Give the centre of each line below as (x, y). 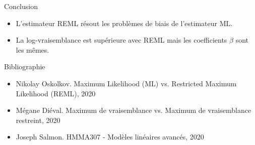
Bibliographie (25, 66)
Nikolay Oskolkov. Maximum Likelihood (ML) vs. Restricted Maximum (126, 83)
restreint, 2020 (38, 120)
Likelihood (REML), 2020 (56, 93)
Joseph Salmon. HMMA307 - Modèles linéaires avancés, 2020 (110, 137)
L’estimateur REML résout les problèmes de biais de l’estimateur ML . (124, 23)
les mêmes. (33, 49)
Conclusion (21, 6)
